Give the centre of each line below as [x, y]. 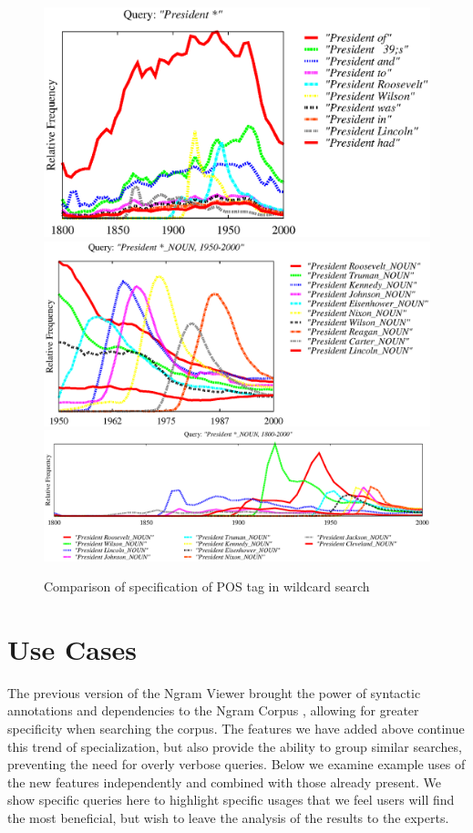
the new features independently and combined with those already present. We [224, 782]
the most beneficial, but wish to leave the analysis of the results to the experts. [228, 817]
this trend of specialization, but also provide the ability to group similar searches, [235, 746]
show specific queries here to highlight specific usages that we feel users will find [231, 800]
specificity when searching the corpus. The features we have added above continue [236, 728]
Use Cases [72, 648]
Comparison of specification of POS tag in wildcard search [207, 586]
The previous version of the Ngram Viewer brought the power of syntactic [214, 692]
